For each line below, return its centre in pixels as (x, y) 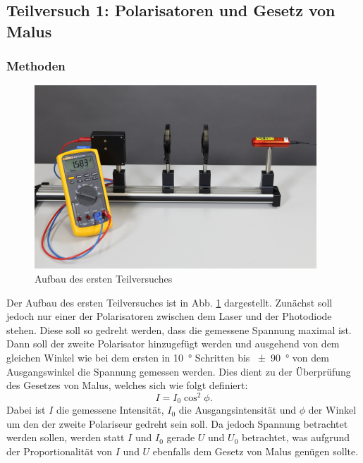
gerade (181, 437)
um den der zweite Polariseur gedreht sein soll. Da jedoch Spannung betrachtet (177, 423)
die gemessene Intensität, (110, 410)
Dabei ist (26, 410)
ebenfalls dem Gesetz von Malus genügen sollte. (256, 451)
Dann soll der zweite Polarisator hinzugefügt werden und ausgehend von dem (173, 344)
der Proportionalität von (60, 451)
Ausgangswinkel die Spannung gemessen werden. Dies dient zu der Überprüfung (179, 371)
